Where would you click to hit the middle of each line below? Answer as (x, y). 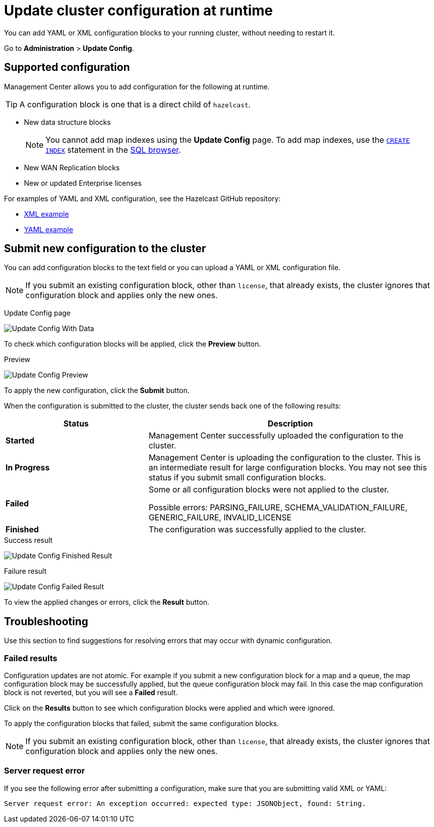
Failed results (31, 658)
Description (290, 424)
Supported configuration (67, 67)
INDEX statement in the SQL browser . (113, 150)
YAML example (49, 229)
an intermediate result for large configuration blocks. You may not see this (288, 468)
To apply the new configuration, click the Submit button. (97, 391)
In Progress (28, 468)
